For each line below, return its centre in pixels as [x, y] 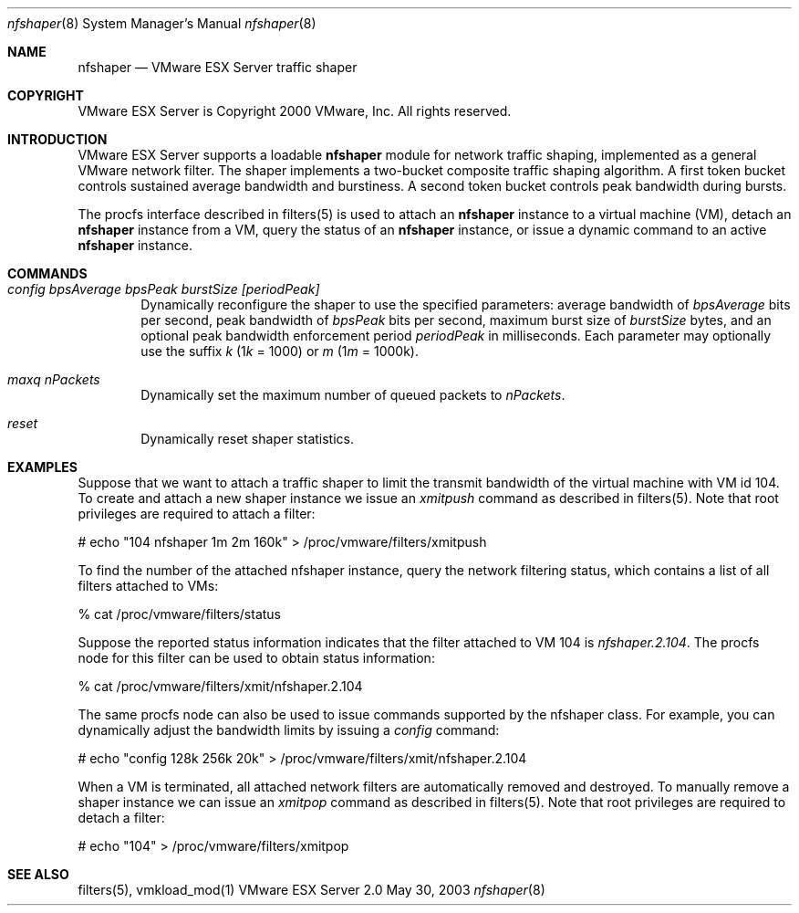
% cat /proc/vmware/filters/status [180, 614]
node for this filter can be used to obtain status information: [256, 658]
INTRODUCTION [57, 139]
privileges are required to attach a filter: [197, 514]
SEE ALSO [38, 874]
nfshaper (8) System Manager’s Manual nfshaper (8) [162, 23]
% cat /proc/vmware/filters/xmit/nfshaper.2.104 [220, 686]
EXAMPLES [42, 467]
